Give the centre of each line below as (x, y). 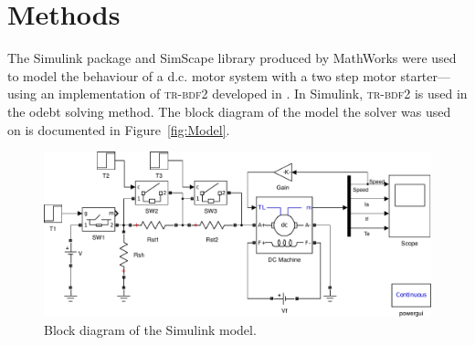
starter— (426, 75)
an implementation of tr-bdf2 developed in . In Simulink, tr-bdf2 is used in (254, 94)
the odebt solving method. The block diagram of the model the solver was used (229, 111)
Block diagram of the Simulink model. (150, 330)
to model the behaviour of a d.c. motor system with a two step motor (202, 75)
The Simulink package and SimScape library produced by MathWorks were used (232, 58)
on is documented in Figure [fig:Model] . (119, 129)
